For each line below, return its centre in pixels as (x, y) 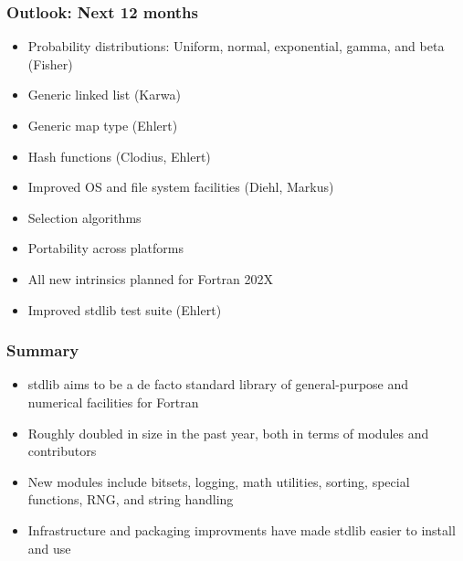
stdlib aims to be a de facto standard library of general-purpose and (218, 384)
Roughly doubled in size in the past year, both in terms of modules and (228, 433)
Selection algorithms (84, 217)
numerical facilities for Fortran (113, 402)
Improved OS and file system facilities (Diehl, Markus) (181, 187)
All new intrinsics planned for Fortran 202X (150, 278)
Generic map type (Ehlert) (103, 125)
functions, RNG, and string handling (131, 499)
